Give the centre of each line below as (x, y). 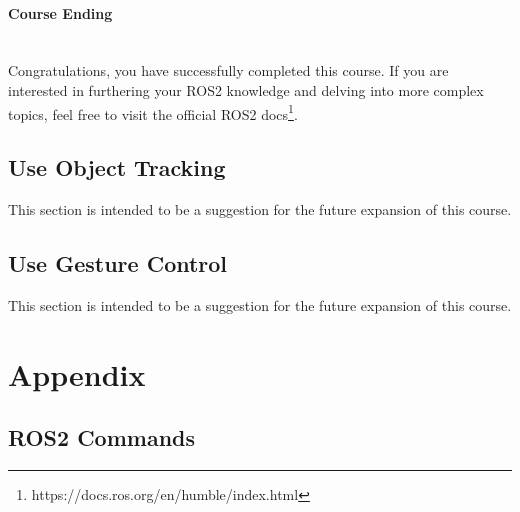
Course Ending (60, 12)
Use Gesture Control (118, 263)
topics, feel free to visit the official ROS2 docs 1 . (153, 112)
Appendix (77, 373)
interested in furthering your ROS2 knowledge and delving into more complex (246, 89)
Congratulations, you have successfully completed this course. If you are (228, 70)
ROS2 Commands (102, 437)
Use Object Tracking (117, 167)
